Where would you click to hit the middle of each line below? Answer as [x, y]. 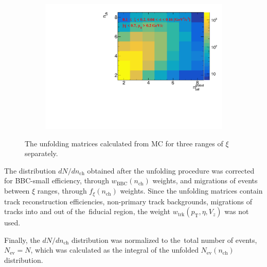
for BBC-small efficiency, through [57, 180]
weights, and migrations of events [205, 180]
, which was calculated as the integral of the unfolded [114, 250]
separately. [41, 153]
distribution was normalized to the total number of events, [164, 240]
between [17, 191]
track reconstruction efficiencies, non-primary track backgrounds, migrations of [128, 201]
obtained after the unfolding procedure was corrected [171, 170]
